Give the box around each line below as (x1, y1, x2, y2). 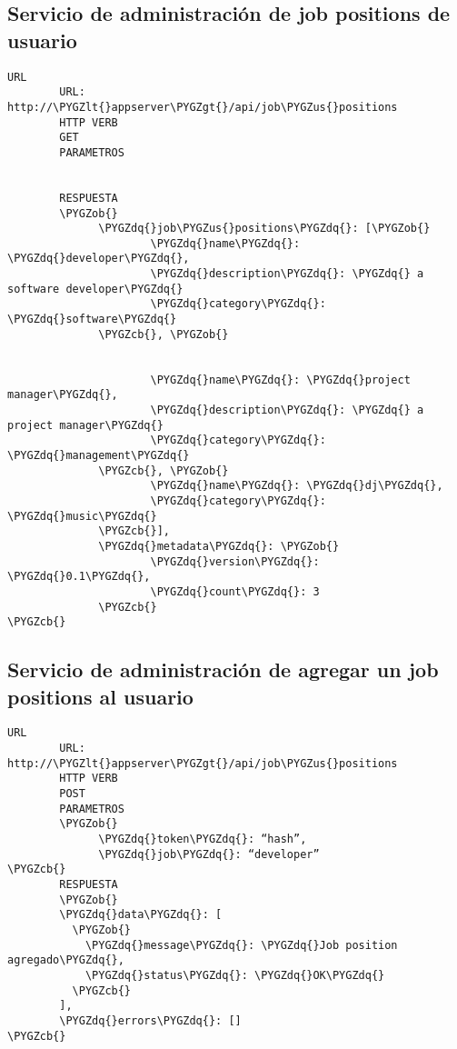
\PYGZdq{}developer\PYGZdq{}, (7, 252, 190, 265)
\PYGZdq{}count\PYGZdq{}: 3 (150, 584, 320, 598)
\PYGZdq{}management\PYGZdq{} (7, 449, 190, 462)
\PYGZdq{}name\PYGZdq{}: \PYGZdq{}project (150, 373, 411, 386)
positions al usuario (7, 682, 194, 710)
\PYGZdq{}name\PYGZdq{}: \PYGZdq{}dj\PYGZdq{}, (150, 479, 443, 493)
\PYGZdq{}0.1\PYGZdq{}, (7, 570, 151, 584)
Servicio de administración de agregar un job (7, 655, 439, 684)
